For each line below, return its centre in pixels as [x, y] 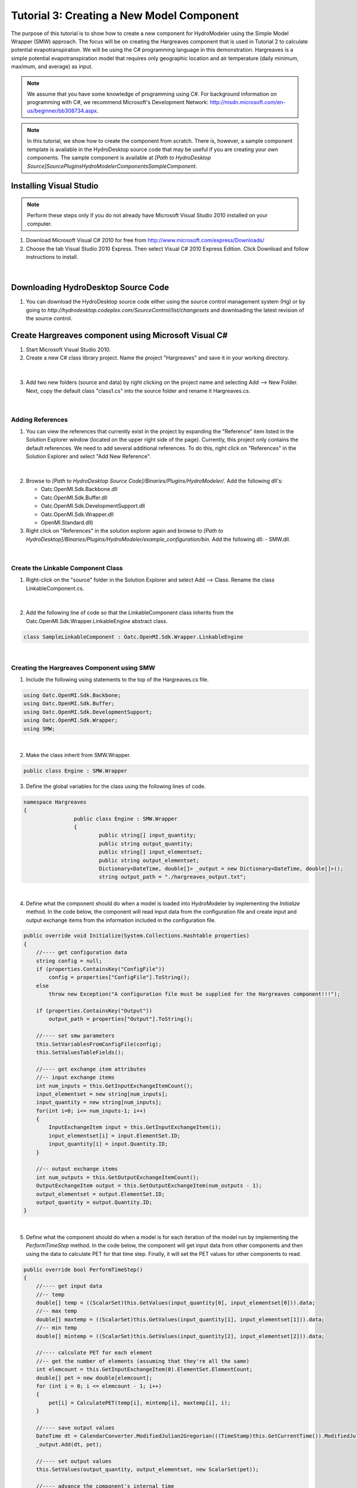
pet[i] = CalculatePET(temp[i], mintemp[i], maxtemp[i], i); [140, 1403]
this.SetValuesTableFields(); [80, 1052]
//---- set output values [74, 1461]
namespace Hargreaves [55, 802]
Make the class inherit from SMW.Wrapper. [78, 755]
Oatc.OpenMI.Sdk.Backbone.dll [79, 489]
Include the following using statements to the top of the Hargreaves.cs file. [117, 679]
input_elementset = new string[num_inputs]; [102, 1094]
